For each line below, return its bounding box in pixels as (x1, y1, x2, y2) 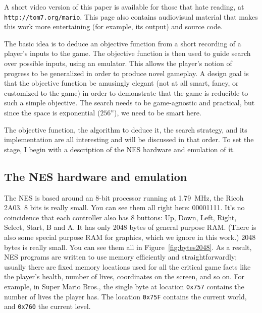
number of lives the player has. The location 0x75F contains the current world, (4, 291, 247, 301)
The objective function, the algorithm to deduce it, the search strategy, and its (4, 124, 247, 135)
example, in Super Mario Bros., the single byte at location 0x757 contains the (4, 281, 244, 291)
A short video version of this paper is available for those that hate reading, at (4, 2, 244, 12)
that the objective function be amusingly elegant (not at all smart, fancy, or (4, 78, 239, 88)
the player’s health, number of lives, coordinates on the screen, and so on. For (4, 271, 244, 282)
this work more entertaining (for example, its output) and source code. (4, 21, 223, 32)
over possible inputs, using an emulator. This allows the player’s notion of (4, 58, 232, 69)
